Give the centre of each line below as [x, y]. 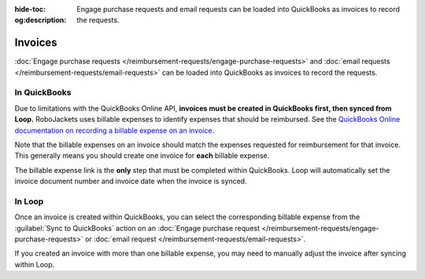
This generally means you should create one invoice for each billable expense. [142, 156]
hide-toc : [30, 9]
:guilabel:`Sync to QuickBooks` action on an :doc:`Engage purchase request [137, 228]
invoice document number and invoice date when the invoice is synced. [131, 182]
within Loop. [35, 264]
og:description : [41, 20]
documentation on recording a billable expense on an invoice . [115, 130]
